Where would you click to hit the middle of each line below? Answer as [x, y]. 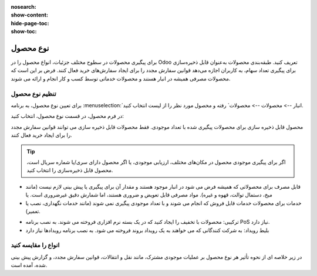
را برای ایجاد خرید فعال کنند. [42, 135]
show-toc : [24, 32]
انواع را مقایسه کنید [35, 245]
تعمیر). [33, 211]
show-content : [29, 15]
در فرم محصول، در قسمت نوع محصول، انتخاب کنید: [68, 116]
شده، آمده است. [29, 265]
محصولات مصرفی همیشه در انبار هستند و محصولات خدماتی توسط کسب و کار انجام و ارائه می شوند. [121, 79]
